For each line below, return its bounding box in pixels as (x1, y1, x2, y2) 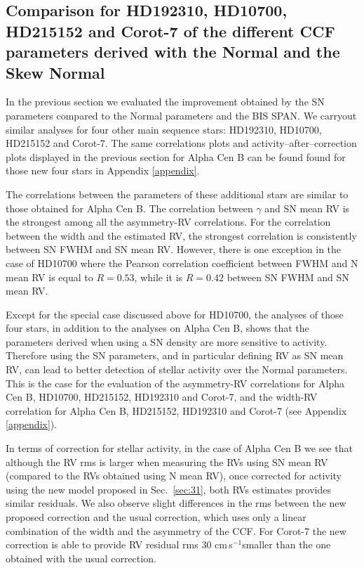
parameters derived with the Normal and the (6, 41, 340, 63)
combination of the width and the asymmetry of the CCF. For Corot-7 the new (6, 523, 346, 538)
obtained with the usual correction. (6, 550, 156, 565)
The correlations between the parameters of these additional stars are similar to (6, 186, 349, 201)
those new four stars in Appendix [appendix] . (6, 163, 200, 178)
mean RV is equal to (6, 269, 93, 284)
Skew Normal (6, 61, 105, 83)
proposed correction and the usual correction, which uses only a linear (6, 510, 306, 524)
